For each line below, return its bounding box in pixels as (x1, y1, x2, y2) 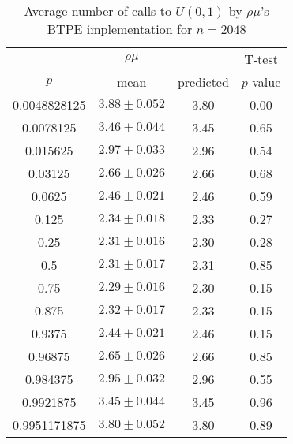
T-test (244, 50, 278, 68)
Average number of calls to (24, 2, 171, 20)
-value (247, 73, 281, 91)
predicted (177, 73, 229, 91)
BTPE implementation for (47, 20, 193, 38)
